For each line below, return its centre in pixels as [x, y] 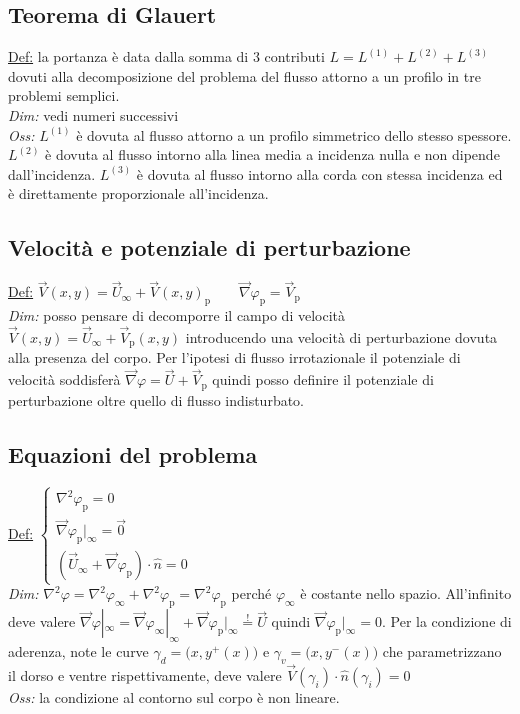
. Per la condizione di [446, 621]
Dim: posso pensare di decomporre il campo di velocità [177, 315]
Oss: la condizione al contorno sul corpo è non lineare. [174, 697]
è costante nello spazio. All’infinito [406, 593]
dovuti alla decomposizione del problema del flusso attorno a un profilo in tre [244, 75]
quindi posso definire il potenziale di [323, 379]
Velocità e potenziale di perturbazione [209, 247]
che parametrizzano [442, 650]
